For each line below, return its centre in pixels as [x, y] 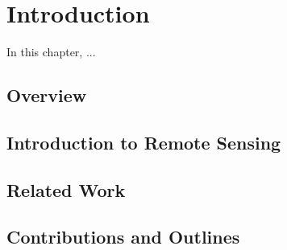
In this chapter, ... [51, 52]
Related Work [66, 189]
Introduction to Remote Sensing [144, 142]
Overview [47, 95]
